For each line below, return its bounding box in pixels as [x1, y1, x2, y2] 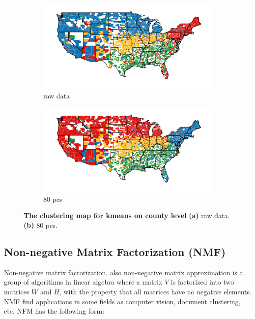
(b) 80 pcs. [24, 220, 57, 230]
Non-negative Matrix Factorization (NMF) [4, 244, 226, 259]
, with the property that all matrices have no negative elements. [59, 286, 252, 296]
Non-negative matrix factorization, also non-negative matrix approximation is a [4, 267, 243, 277]
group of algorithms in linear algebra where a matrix [4, 277, 163, 287]
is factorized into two [170, 277, 234, 287]
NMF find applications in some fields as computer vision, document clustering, [4, 296, 241, 306]
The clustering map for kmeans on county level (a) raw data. [24, 210, 230, 221]
